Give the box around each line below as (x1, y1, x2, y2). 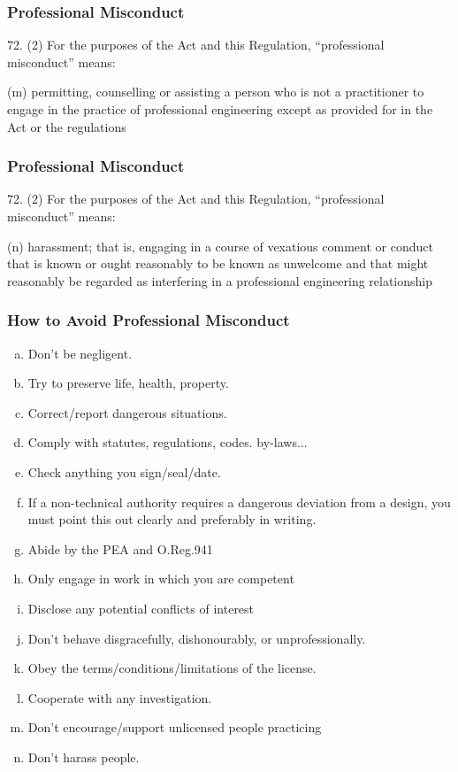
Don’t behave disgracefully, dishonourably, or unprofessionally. (27, 629, 366, 647)
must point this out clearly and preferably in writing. (27, 510, 317, 529)
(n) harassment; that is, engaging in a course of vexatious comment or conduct (7, 236, 433, 255)
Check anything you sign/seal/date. (27, 462, 221, 481)
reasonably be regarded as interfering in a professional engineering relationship (7, 271, 433, 289)
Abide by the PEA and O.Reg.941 (27, 539, 213, 558)
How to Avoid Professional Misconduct (7, 309, 290, 331)
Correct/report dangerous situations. (27, 403, 227, 421)
